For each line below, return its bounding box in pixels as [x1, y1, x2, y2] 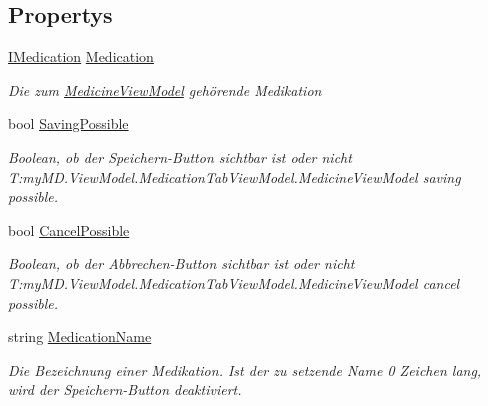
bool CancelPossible [8, 219, 130, 240]
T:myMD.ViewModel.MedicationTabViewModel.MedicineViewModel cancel [8, 272, 460, 293]
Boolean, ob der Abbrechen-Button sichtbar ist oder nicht [8, 253, 355, 274]
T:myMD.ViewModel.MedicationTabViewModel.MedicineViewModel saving [8, 166, 461, 187]
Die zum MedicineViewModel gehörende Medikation [8, 79, 322, 100]
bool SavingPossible [8, 113, 129, 134]
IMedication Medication [8, 46, 154, 67]
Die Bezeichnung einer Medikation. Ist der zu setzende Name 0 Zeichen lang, [8, 359, 482, 380]
